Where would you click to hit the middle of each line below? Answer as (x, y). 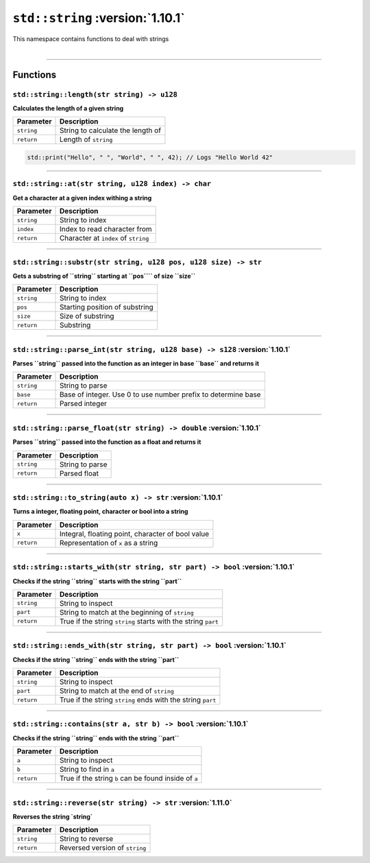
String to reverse (86, 839)
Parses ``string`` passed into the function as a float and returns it (107, 442)
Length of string (86, 139)
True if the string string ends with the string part (138, 700)
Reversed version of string (103, 848)
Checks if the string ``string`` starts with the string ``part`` (97, 581)
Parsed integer (83, 403)
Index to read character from (106, 229)
